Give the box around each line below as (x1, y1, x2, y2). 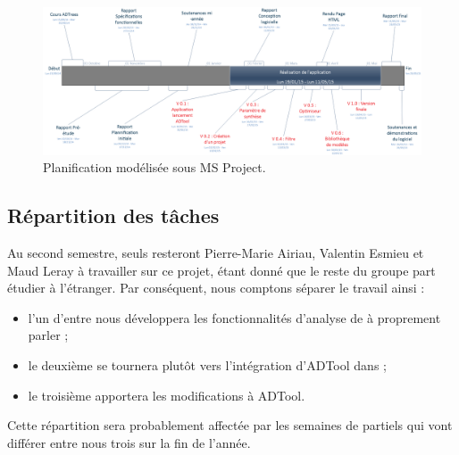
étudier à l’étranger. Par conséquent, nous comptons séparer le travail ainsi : (7, 278, 425, 297)
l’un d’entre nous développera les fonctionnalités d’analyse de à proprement (28, 308, 441, 327)
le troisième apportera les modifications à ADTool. (28, 385, 305, 404)
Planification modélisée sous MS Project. (43, 158, 266, 177)
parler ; (28, 326, 69, 344)
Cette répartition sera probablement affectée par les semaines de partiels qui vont (7, 416, 453, 434)
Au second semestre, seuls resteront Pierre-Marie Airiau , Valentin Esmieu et (7, 244, 424, 262)
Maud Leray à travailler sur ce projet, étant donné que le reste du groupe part (7, 261, 436, 279)
